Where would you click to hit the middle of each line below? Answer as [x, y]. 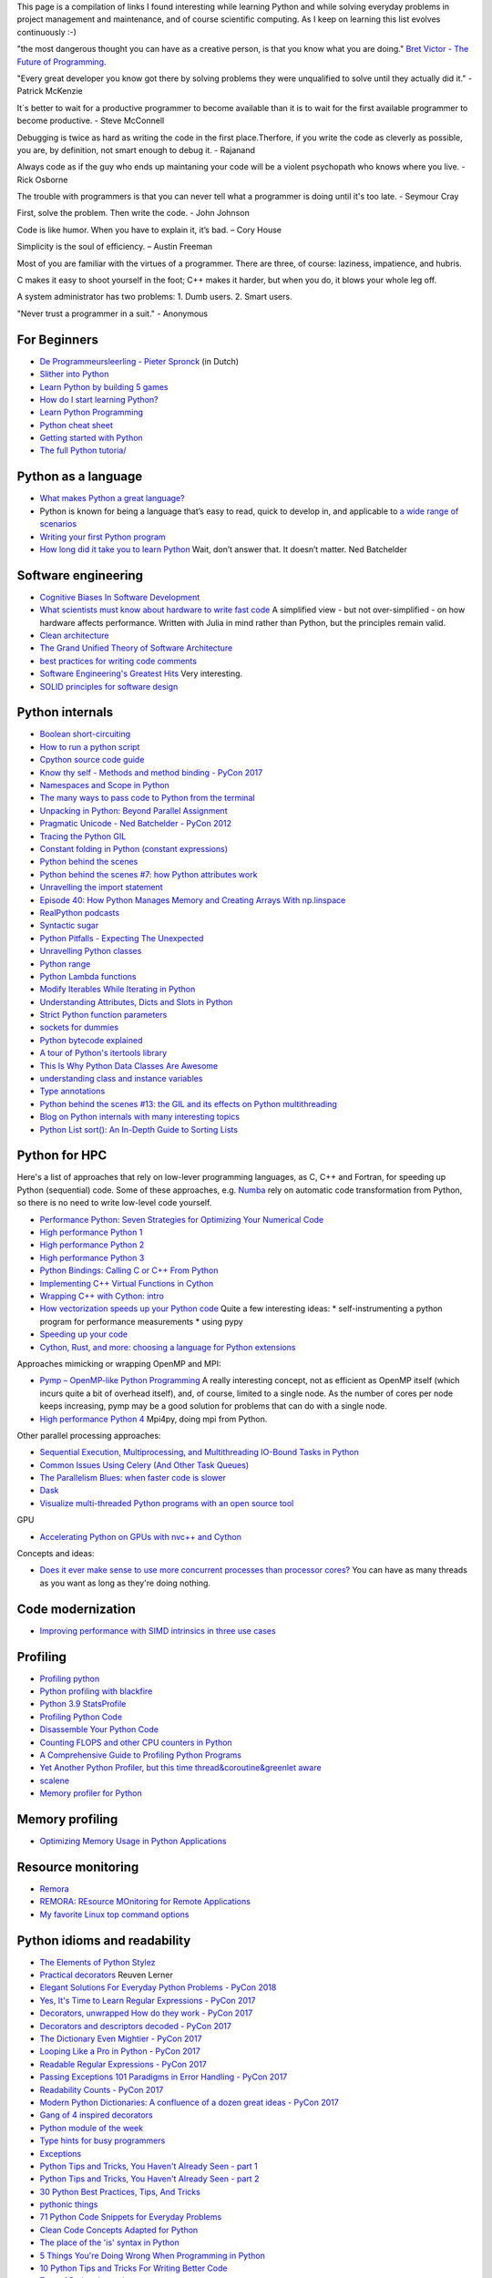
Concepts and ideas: [56, 1554]
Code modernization [76, 1609]
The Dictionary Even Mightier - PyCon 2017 [121, 2038]
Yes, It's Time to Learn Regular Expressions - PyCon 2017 [148, 2000]
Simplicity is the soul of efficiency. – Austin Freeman [115, 247]
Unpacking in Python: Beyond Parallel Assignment [133, 810]
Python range [65, 964]
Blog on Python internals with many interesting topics [140, 1117]
